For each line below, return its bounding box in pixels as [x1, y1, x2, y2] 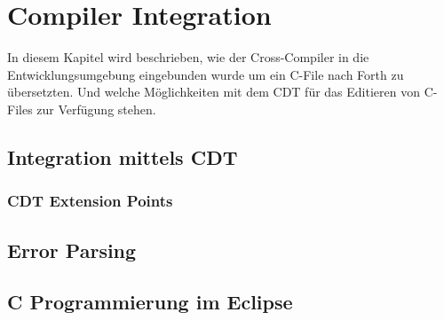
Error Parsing [7, 236, 137, 263]
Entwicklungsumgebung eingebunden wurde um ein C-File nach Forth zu [7, 65, 404, 83]
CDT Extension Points [7, 190, 173, 212]
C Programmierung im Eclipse [7, 288, 293, 316]
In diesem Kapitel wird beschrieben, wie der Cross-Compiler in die [7, 48, 369, 66]
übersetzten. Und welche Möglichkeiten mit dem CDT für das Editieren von [7, 82, 420, 101]
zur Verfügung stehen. [36, 99, 156, 118]
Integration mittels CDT [7, 143, 238, 170]
